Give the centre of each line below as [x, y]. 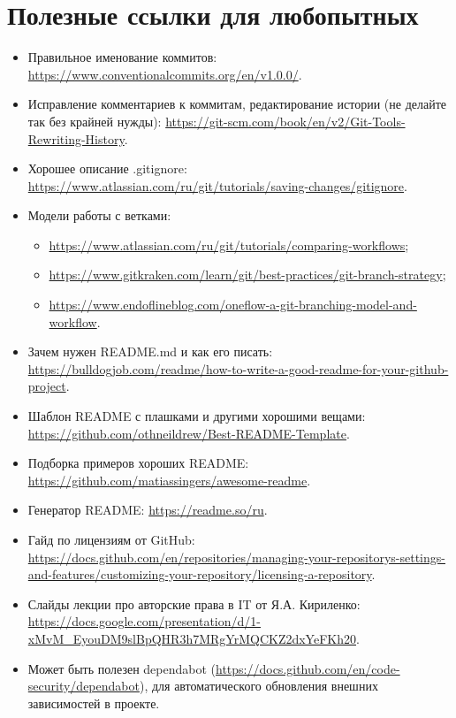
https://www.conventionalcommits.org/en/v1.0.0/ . [165, 74]
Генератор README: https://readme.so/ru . [148, 510]
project [47, 386]
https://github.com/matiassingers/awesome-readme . [169, 480]
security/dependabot [84, 686]
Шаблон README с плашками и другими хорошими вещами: [197, 416]
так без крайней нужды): [95, 121]
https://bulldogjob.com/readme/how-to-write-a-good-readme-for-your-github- [238, 368]
